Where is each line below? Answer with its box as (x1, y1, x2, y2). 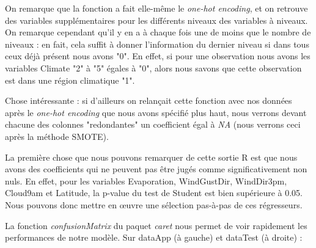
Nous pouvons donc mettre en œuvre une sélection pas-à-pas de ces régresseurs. (5, 198, 303, 211)
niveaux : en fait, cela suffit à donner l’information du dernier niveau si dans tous (5, 37, 309, 50)
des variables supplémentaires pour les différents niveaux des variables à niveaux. (5, 13, 308, 26)
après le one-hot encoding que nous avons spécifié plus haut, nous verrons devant (5, 106, 307, 119)
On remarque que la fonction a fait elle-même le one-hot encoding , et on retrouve (5, 2, 308, 14)
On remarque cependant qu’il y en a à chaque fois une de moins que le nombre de (5, 26, 311, 38)
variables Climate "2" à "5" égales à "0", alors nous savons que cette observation (5, 61, 302, 74)
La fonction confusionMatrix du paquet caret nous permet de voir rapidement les (5, 219, 307, 232)
